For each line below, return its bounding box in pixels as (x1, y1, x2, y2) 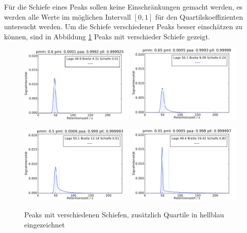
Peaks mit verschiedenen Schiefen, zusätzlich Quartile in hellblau (24, 209, 224, 220)
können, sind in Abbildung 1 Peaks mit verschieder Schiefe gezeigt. (4, 31, 210, 41)
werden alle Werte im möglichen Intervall (4, 11, 131, 22)
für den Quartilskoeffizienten (155, 11, 243, 22)
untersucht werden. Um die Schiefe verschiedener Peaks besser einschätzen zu (4, 21, 242, 32)
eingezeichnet (24, 219, 65, 229)
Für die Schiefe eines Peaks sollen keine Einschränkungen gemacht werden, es (4, 2, 242, 12)
